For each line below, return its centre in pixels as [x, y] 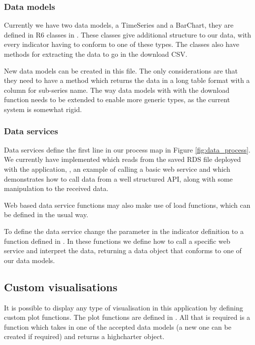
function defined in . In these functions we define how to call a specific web [117, 241]
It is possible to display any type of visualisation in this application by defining [124, 307]
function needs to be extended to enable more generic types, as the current [117, 99]
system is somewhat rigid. [43, 109]
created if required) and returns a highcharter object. [84, 336]
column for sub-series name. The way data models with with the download [117, 90]
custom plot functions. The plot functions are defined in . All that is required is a [127, 317]
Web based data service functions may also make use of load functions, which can [127, 205]
